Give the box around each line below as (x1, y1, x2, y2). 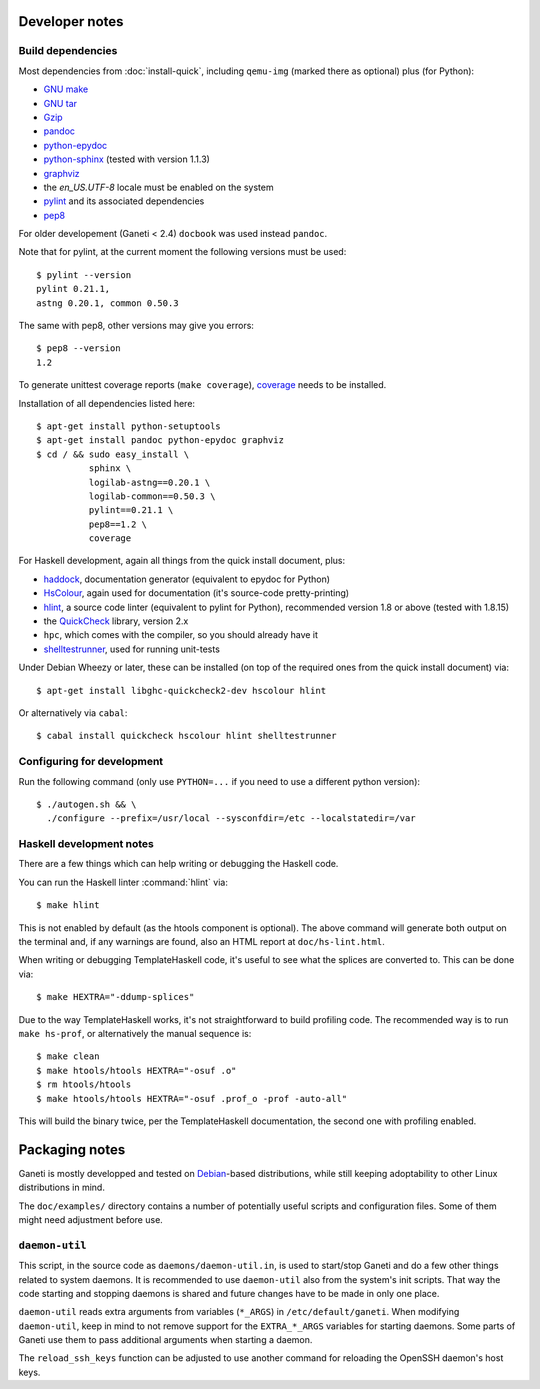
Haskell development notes (18, 837, 154, 851)
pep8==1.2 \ (88, 518, 148, 530)
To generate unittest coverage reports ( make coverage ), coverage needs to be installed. (18, 379, 387, 391)
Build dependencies (18, 44, 118, 58)
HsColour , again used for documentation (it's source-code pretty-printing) (43, 587, 350, 599)
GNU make (43, 83, 89, 95)
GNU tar (43, 97, 78, 109)
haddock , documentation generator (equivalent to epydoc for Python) (43, 573, 330, 585)
